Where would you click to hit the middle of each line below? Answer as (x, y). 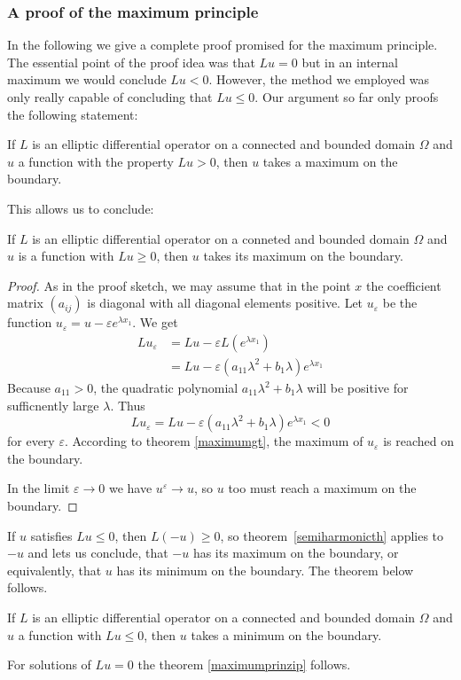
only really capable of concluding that (110, 97)
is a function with (66, 256)
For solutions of (49, 664)
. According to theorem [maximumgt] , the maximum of (214, 441)
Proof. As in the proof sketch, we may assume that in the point (179, 285)
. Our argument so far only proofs (347, 97)
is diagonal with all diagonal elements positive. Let (225, 303)
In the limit (39, 488)
